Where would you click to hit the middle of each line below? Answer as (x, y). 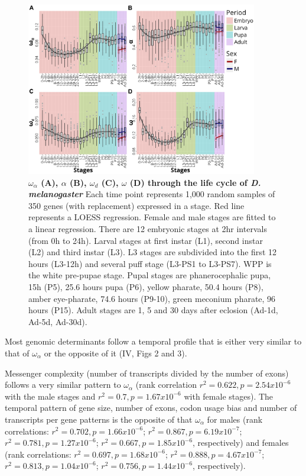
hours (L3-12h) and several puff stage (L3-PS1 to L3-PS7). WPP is (150, 263)
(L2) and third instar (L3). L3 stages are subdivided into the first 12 (152, 252)
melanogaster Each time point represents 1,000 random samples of (152, 194)
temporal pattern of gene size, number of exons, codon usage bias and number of (151, 408)
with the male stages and (50, 396)
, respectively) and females (241, 443)
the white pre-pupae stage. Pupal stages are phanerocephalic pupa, (150, 275)
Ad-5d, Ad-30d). (58, 321)
